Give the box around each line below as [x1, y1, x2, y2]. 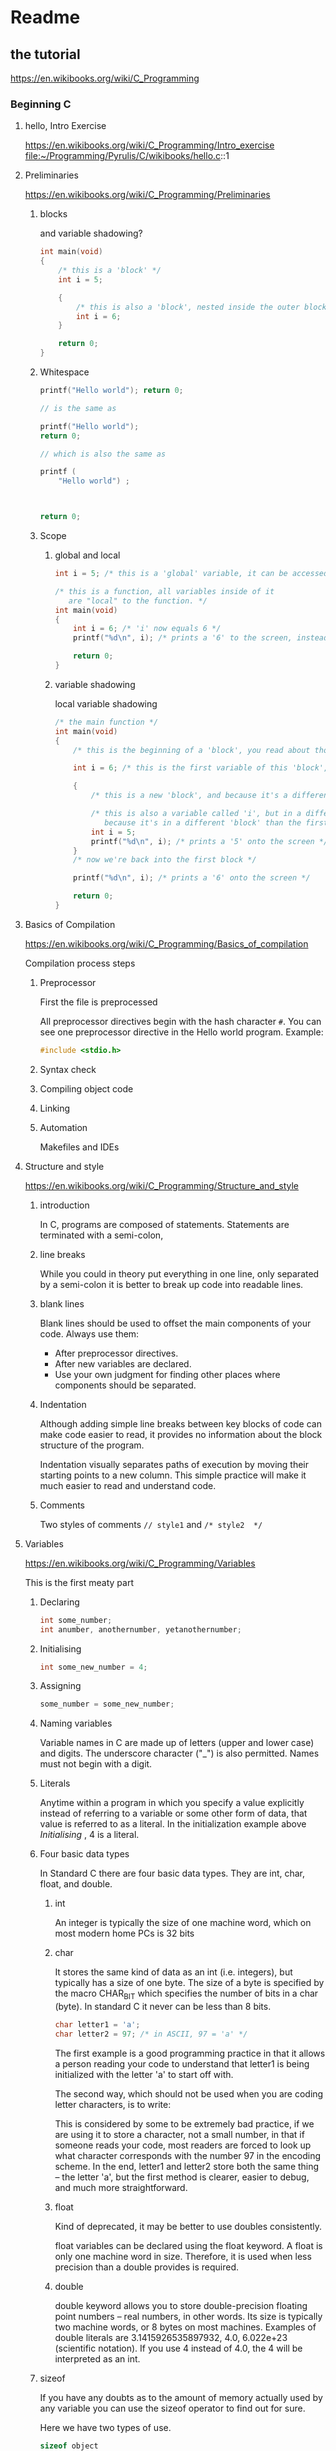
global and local [54, 549, 121, 561]
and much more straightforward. [54, 2181, 188, 2193]
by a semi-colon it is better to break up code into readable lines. [39, 1278, 304, 1290]
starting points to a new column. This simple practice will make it [39, 1469, 307, 1481]
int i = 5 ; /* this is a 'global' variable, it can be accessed [54, 569, 329, 579]
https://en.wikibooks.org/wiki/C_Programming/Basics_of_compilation [24, 937, 309, 950]
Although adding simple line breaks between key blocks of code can [39, 1417, 322, 1430]
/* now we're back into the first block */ [73, 855, 257, 865]
